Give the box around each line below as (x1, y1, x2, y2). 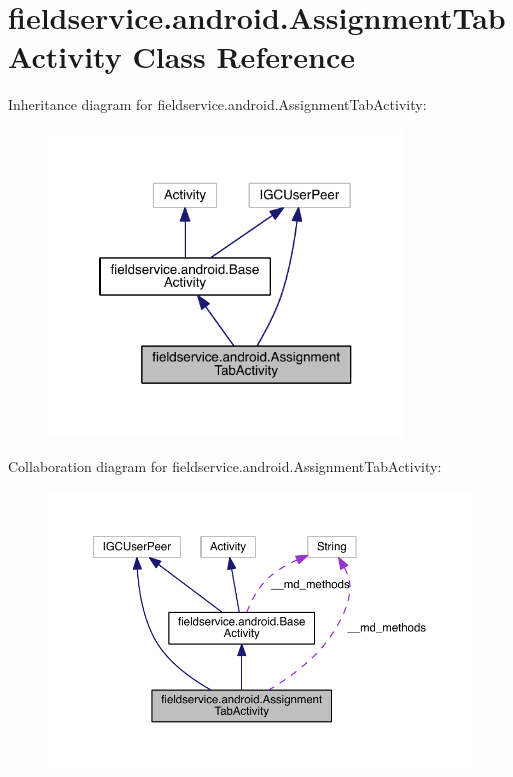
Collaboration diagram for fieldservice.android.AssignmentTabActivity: (8, 455, 442, 476)
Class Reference (132, 36, 355, 77)
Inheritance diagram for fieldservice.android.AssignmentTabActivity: (8, 94, 427, 115)
